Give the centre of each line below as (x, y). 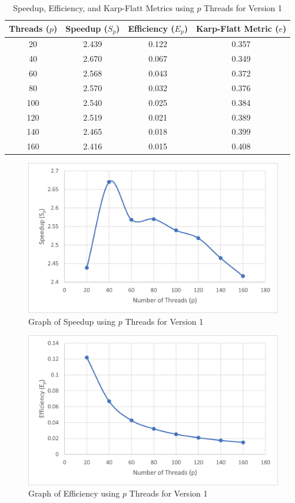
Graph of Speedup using (72, 321)
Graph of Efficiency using (74, 493)
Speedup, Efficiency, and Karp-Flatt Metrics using (104, 8)
